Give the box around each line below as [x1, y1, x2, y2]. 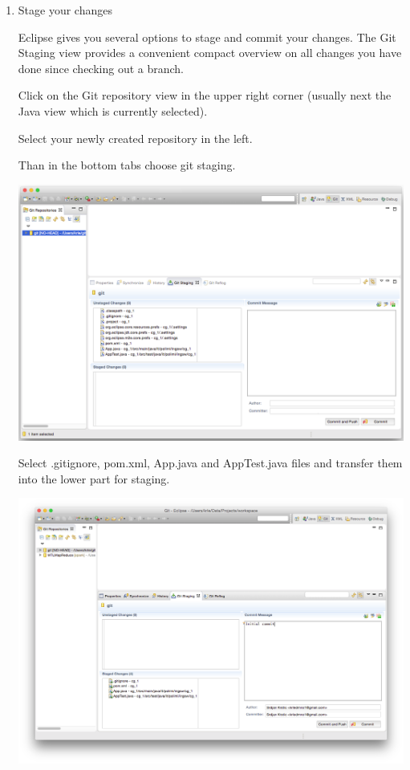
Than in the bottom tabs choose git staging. [18, 157, 236, 173]
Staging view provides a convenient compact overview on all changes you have [18, 44, 402, 61]
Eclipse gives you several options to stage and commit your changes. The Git [18, 28, 396, 45]
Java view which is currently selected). [18, 102, 208, 119]
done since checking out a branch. [18, 59, 185, 76]
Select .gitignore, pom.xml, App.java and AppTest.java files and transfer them [18, 454, 403, 471]
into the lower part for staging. [18, 470, 170, 487]
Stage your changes [18, 2, 112, 18]
